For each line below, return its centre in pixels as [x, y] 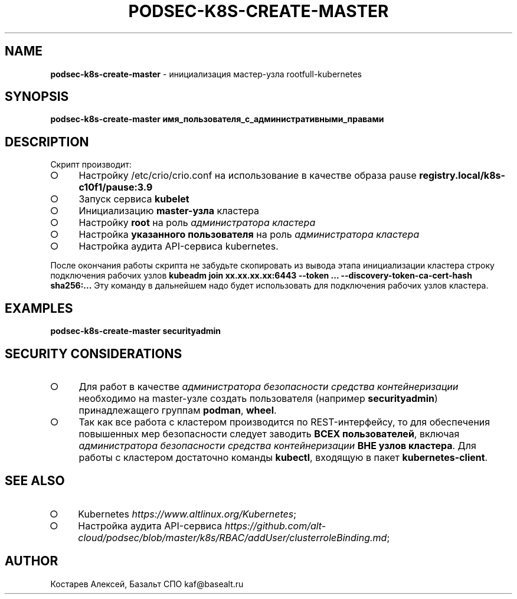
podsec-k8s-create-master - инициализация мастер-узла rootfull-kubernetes [206, 74]
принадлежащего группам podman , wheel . [178, 410]
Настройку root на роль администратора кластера [197, 223]
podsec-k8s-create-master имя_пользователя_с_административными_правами [217, 119]
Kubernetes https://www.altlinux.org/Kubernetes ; [187, 514]
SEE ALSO [35, 481]
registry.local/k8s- [462, 176]
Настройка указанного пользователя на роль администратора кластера [249, 235]
